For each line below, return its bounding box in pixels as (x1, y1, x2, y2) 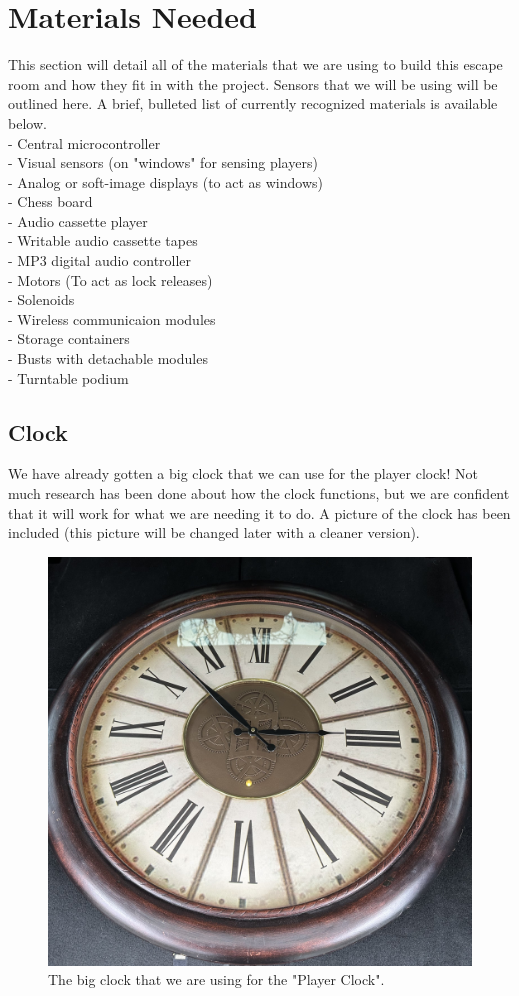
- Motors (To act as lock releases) (8, 269, 213, 290)
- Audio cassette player (8, 210, 148, 231)
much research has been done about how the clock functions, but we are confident (8, 483, 510, 504)
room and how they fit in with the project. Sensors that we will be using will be (8, 73, 498, 94)
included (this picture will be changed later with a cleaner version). (8, 522, 420, 543)
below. (8, 112, 47, 133)
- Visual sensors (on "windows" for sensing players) (8, 152, 318, 173)
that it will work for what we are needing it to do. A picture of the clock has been (8, 502, 511, 523)
